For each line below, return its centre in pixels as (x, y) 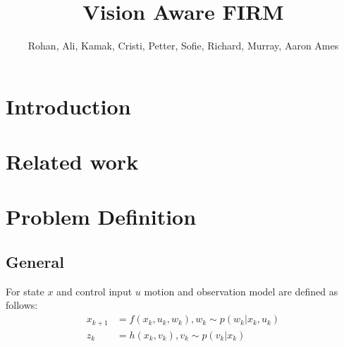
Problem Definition (101, 217)
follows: (22, 305)
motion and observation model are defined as (241, 291)
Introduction (68, 106)
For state (25, 291)
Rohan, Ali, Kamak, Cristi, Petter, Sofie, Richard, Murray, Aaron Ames (183, 46)
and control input (94, 291)
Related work (72, 161)
